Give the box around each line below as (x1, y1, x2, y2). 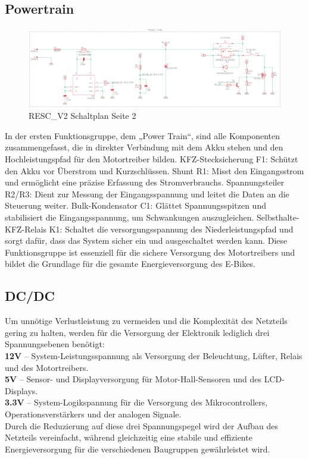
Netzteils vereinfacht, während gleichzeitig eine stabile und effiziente (5, 431, 252, 444)
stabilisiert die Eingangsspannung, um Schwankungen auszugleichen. (5, 211, 254, 223)
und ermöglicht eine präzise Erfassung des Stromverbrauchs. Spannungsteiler (5, 176, 285, 188)
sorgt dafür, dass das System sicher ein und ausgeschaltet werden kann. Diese (5, 234, 288, 247)
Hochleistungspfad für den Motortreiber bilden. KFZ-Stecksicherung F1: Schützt (5, 153, 298, 165)
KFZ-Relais (5, 222, 47, 235)
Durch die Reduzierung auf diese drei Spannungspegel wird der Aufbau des (5, 419, 278, 432)
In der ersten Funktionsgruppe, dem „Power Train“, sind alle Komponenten (5, 129, 280, 142)
